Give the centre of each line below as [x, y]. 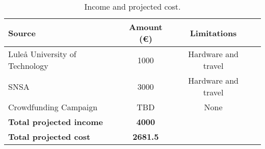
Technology [28, 66]
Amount [146, 27]
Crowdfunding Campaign [53, 107]
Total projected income [56, 122]
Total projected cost [49, 136]
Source [22, 33]
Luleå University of [42, 54]
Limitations [213, 33]
